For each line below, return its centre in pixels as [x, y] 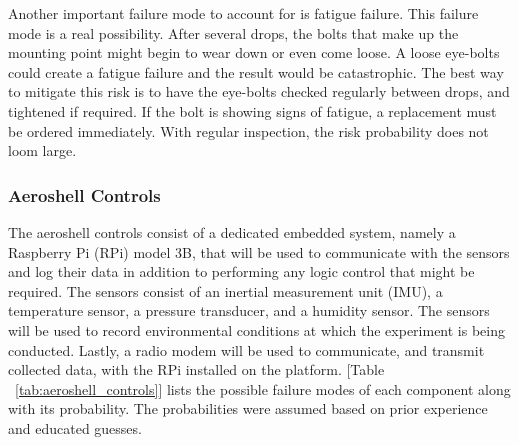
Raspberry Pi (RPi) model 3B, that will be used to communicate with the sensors [259, 251]
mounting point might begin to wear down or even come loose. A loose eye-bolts [254, 52]
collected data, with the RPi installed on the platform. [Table [196, 369]
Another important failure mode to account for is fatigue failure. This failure [243, 13]
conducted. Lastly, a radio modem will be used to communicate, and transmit [246, 349]
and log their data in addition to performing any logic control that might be [241, 271]
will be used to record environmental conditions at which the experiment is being [256, 329]
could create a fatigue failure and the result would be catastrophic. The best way [256, 71]
